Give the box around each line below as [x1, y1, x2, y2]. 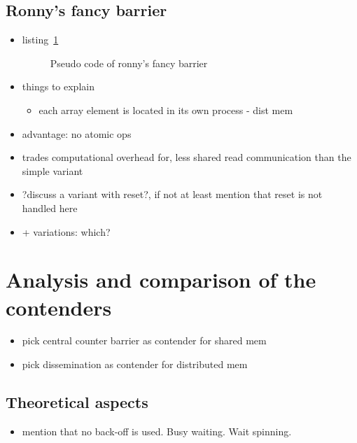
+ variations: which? [22, 224, 111, 239]
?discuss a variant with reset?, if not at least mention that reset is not [22, 187, 323, 202]
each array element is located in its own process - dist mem [38, 102, 293, 117]
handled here [22, 200, 78, 215]
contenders [6, 293, 112, 321]
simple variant [22, 163, 83, 178]
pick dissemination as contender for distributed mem [22, 357, 248, 372]
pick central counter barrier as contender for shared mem [22, 333, 267, 348]
